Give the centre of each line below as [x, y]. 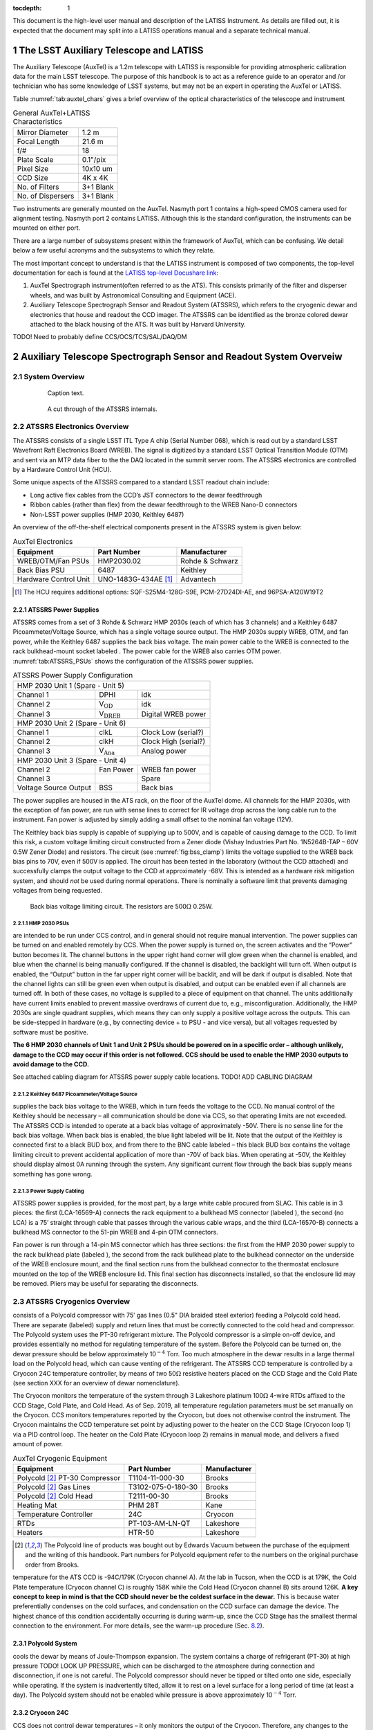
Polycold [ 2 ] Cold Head [55, 1496]
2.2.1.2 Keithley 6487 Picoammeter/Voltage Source [75, 1094]
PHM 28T [144, 1505]
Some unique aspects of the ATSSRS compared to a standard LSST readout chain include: [141, 482]
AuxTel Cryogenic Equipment [60, 1458]
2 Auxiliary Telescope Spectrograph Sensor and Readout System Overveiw [178, 357]
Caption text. [66, 393]
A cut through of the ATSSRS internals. [103, 409]
